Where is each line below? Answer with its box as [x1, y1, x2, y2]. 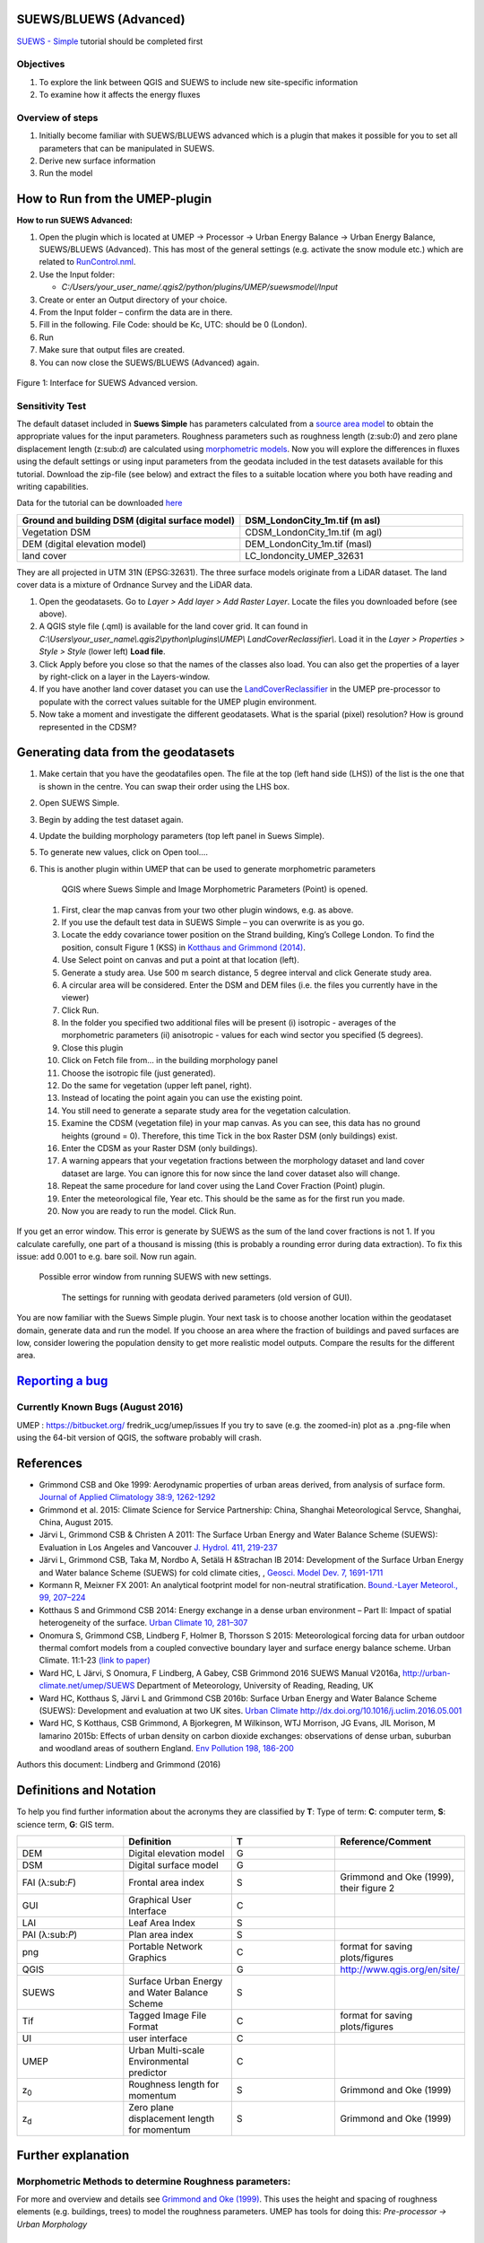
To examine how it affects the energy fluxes [39, 90, 201, 100]
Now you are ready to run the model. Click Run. [61, 1205, 237, 1216]
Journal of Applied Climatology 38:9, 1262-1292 [39, 1492, 216, 1503]
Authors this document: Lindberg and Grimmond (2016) [16, 1759, 221, 1770]
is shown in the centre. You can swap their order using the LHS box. [39, 781, 290, 791]
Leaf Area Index [128, 1916, 196, 1929]
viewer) [61, 992, 90, 1003]
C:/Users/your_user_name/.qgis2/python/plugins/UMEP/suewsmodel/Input [61, 282, 338, 292]
